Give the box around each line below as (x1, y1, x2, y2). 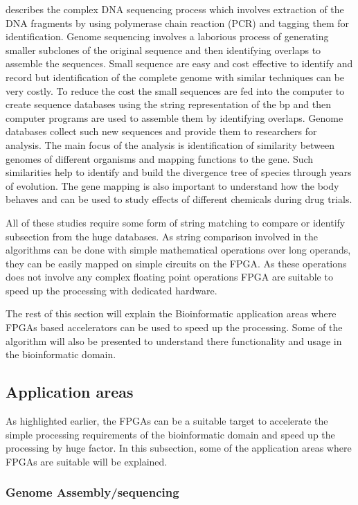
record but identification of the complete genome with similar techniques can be (6, 69, 345, 84)
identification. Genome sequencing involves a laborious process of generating (6, 29, 329, 44)
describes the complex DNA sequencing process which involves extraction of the (6, 2, 344, 16)
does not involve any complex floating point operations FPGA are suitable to (6, 269, 333, 284)
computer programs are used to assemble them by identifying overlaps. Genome (6, 110, 343, 125)
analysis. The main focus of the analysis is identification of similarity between (6, 137, 335, 152)
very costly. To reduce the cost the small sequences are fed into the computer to (6, 83, 345, 98)
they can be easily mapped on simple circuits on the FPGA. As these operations (6, 256, 347, 270)
